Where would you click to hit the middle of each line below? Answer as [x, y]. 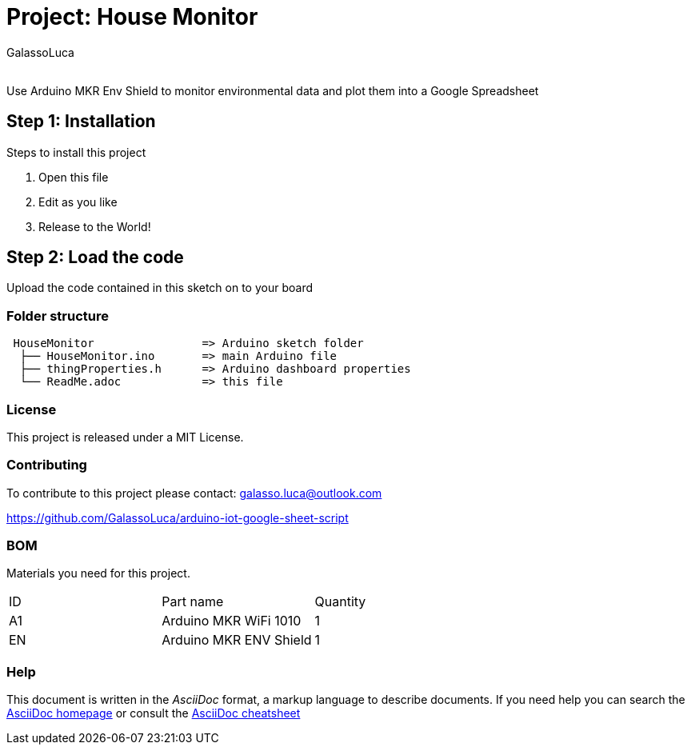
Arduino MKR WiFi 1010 [232, 621]
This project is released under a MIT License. [125, 437]
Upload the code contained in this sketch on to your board [160, 288]
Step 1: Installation [81, 122]
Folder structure [58, 316]
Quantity [340, 602]
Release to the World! [95, 226]
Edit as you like [78, 202]
